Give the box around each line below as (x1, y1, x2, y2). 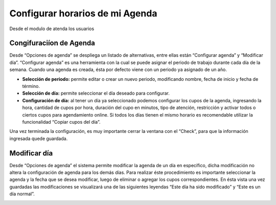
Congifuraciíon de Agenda (9, 39, 96, 48)
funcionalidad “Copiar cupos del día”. (22, 119, 101, 125)
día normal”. (9, 191, 35, 197)
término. (22, 83, 40, 89)
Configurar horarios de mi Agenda (9, 8, 157, 19)
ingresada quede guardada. (9, 135, 68, 142)
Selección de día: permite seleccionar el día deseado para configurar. (22, 90, 170, 97)
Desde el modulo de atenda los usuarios (9, 26, 95, 32)
